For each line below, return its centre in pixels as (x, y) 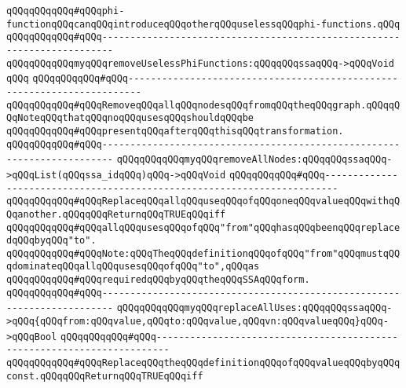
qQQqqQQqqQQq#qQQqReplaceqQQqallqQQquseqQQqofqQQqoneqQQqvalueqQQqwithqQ (203, 201)
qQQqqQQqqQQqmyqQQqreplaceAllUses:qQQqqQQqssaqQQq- (254, 308)
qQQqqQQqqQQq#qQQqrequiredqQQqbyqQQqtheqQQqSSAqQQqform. (158, 280)
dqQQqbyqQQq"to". (51, 241)
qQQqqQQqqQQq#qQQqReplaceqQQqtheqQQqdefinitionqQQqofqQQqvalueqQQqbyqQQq (203, 363)
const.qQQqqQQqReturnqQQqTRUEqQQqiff (105, 376)
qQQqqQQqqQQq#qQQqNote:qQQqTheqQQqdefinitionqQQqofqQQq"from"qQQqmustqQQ (203, 253)
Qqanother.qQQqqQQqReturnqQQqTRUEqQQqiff (116, 214)
